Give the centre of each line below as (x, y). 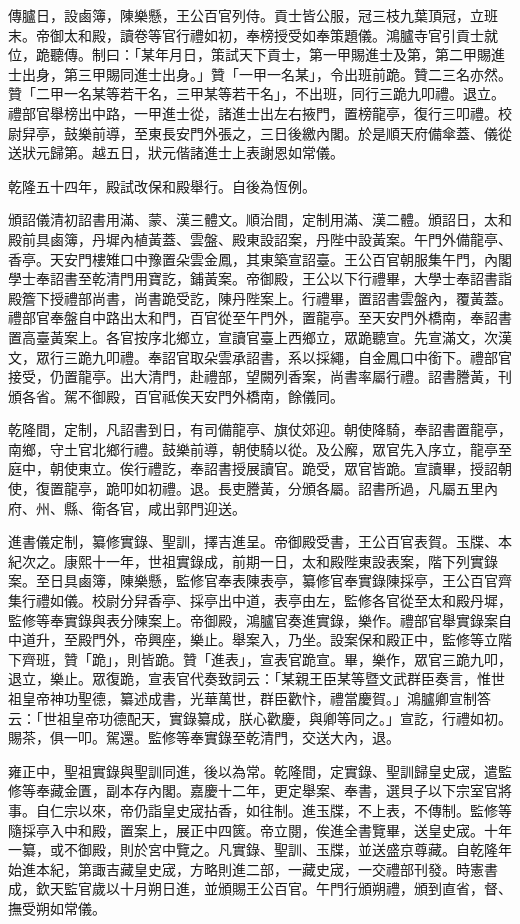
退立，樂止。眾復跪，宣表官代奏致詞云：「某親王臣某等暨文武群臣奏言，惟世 (256, 678)
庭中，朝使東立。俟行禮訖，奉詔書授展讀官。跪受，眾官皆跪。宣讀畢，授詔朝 (260, 468)
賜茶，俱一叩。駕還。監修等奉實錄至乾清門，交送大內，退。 (204, 737)
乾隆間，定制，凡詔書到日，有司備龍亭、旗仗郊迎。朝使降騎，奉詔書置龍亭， (260, 429)
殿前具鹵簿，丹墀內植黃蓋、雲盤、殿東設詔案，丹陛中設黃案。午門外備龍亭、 (260, 238)
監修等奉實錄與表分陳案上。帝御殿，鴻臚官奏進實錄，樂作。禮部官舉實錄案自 (260, 619)
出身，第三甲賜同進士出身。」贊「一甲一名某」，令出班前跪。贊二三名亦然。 (266, 73)
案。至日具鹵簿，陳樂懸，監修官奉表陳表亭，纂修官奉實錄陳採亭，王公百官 (253, 580)
